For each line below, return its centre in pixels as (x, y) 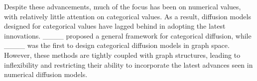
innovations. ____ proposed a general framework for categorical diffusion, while (128, 35)
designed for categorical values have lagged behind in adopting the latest (115, 26)
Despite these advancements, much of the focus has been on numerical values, (123, 6)
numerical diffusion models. (46, 74)
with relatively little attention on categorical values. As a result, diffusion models (128, 16)
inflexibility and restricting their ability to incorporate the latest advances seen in (128, 64)
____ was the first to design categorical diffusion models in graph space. (117, 45)
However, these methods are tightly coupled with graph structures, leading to (122, 55)
